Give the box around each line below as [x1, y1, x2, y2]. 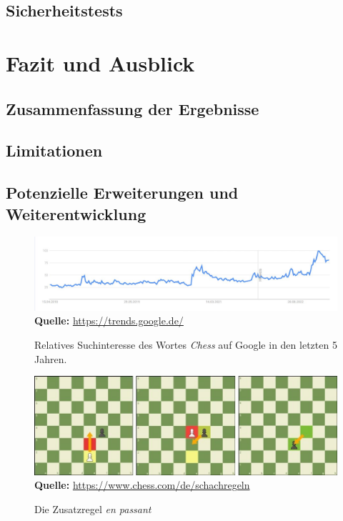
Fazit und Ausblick [6, 48, 195, 77]
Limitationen [6, 139, 103, 162]
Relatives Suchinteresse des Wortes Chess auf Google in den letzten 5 [34, 337, 337, 352]
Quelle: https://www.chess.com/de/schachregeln [34, 477, 250, 492]
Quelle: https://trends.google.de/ [34, 313, 184, 328]
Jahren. [34, 351, 67, 366]
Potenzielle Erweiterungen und [6, 182, 239, 204]
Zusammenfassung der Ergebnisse [6, 97, 259, 119]
